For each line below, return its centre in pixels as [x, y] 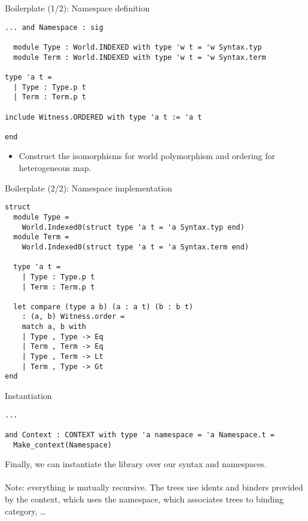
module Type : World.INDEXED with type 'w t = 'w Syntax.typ [138, 47]
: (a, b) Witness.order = [73, 317]
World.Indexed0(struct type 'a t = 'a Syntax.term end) [135, 247]
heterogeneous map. [55, 168]
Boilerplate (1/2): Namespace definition [77, 8]
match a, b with [54, 327]
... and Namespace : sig [54, 27]
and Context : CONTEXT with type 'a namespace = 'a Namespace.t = [140, 435]
